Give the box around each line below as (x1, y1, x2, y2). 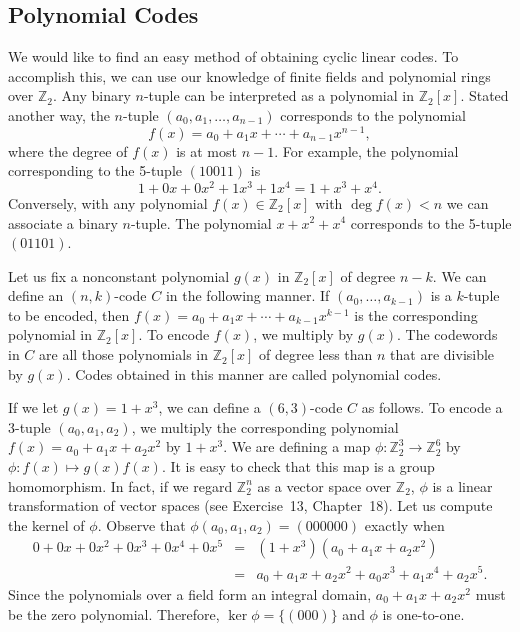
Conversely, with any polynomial (8, 192, 208, 213)
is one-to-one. (382, 603, 465, 624)
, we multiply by (253, 324, 354, 345)
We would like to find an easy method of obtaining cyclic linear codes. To (8, 46, 459, 67)
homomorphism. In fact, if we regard (8, 475, 233, 496)
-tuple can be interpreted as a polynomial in (143, 85, 414, 106)
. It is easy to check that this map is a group (161, 456, 435, 477)
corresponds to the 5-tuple (350, 212, 512, 233)
